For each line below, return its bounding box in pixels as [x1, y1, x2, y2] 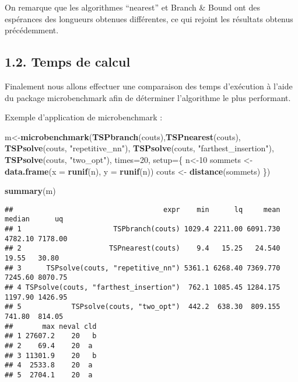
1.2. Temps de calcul [5, 53, 131, 71]
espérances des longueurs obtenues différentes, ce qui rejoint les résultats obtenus [5, 12, 293, 25]
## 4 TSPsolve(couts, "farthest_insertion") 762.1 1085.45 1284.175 [5, 283, 281, 291]
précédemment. [5, 24, 59, 36]
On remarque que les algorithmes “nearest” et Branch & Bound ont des [5, 1, 260, 13]
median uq [5, 215, 64, 224]
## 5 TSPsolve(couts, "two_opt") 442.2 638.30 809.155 [5, 303, 281, 311]
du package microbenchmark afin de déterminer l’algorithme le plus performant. [5, 91, 291, 103]
